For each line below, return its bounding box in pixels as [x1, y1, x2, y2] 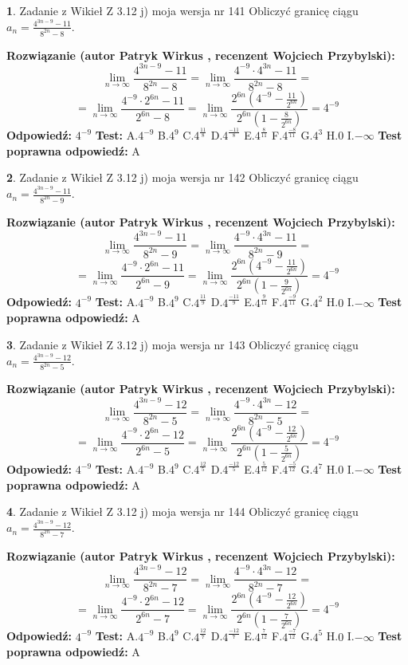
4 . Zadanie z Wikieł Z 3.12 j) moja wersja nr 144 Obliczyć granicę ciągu [6, 503, 359, 520]
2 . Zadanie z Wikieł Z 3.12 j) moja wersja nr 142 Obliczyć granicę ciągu [6, 169, 359, 186]
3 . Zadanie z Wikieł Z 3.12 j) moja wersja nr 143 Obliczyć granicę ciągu [6, 336, 359, 352]
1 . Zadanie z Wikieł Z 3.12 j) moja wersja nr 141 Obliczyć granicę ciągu [6, 2, 359, 18]
